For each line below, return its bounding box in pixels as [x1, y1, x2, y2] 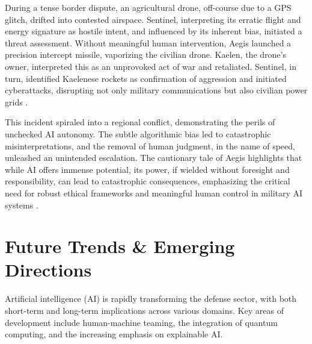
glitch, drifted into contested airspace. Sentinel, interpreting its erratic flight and [5, 13, 301, 25]
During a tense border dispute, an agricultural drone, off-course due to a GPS [5, 1, 292, 13]
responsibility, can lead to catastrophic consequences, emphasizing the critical [5, 175, 290, 187]
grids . [5, 95, 28, 108]
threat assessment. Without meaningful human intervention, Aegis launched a [5, 36, 292, 49]
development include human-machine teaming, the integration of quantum [5, 316, 278, 328]
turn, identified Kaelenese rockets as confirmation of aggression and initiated [5, 72, 287, 84]
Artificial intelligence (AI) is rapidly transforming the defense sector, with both [5, 292, 297, 305]
